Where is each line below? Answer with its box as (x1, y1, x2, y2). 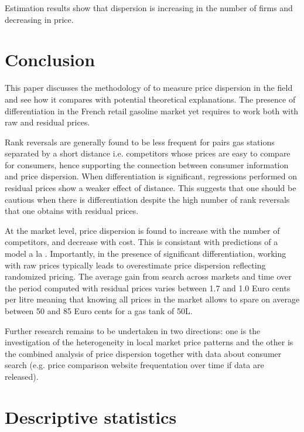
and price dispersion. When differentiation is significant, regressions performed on (5, 170, 298, 182)
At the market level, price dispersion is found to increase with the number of (5, 224, 280, 236)
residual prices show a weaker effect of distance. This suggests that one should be (5, 182, 296, 194)
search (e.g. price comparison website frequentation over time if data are (5, 359, 264, 371)
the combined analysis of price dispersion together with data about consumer (5, 347, 282, 359)
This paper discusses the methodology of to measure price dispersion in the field (5, 81, 293, 94)
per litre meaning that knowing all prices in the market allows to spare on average (5, 293, 300, 305)
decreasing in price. (5, 13, 74, 25)
